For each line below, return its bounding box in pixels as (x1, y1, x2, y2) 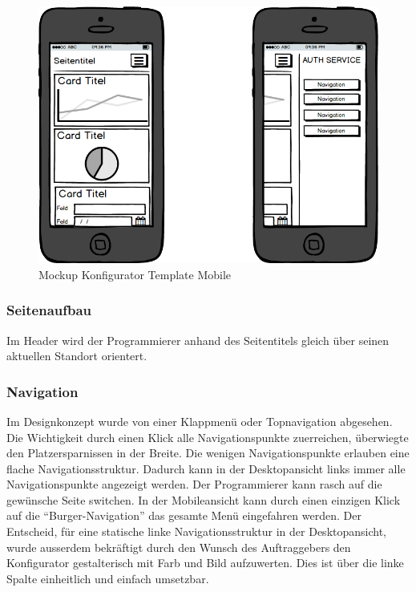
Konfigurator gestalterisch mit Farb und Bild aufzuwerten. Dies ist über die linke (6, 554, 404, 571)
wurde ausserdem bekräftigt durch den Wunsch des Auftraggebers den (6, 538, 351, 555)
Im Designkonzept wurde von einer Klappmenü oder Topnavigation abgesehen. (6, 412, 393, 429)
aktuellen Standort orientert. (6, 347, 147, 364)
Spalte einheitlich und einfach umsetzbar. (6, 570, 209, 586)
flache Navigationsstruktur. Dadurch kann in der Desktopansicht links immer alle (6, 460, 406, 476)
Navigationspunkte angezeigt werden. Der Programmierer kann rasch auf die (6, 476, 382, 493)
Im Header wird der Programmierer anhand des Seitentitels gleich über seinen (6, 331, 390, 348)
